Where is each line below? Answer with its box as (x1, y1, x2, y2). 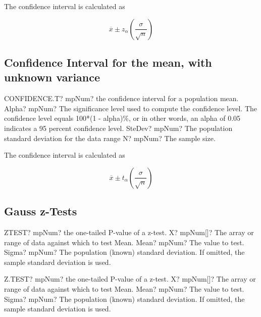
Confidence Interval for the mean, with (4, 54, 212, 70)
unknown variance (4, 69, 100, 85)
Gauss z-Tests (4, 203, 77, 219)
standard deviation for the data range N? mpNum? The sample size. (4, 132, 216, 143)
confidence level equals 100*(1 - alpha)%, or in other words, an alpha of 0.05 (4, 113, 241, 123)
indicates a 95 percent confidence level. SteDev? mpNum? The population (4, 122, 233, 133)
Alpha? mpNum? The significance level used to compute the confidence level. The (4, 103, 257, 113)
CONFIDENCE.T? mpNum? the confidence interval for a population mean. (4, 93, 239, 104)
